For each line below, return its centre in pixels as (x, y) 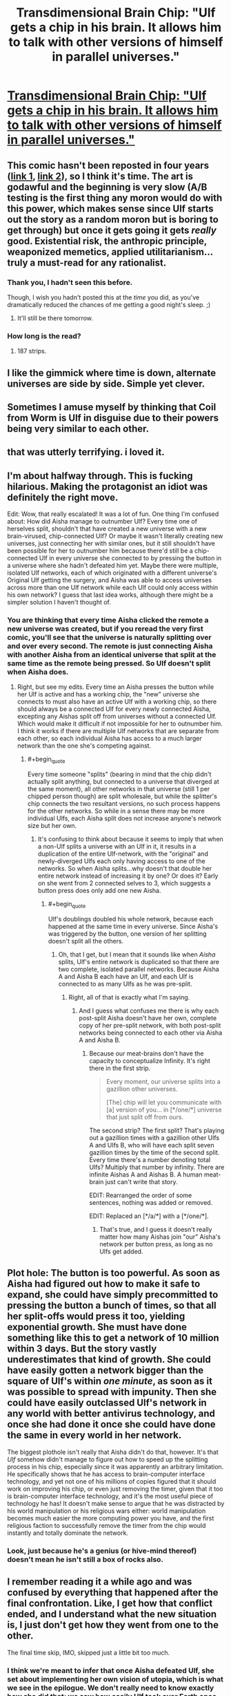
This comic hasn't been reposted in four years (108, 165)
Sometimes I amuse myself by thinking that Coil (112, 407)
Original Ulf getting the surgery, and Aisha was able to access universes (110, 580)
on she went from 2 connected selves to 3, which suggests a (124, 883)
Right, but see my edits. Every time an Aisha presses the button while (115, 687)
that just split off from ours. (145, 1117)
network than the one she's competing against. (84, 746)
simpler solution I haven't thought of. (59, 602)
